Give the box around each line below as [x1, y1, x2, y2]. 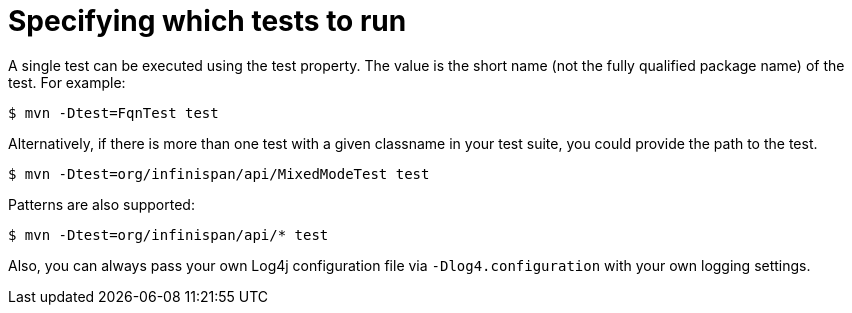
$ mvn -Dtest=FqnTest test [8, 104, 219, 121]
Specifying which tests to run [8, 4, 407, 38]
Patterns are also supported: [8, 195, 195, 213]
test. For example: [8, 73, 126, 91]
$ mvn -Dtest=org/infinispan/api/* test [8, 226, 329, 243]
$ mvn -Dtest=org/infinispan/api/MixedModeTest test [8, 165, 430, 182]
